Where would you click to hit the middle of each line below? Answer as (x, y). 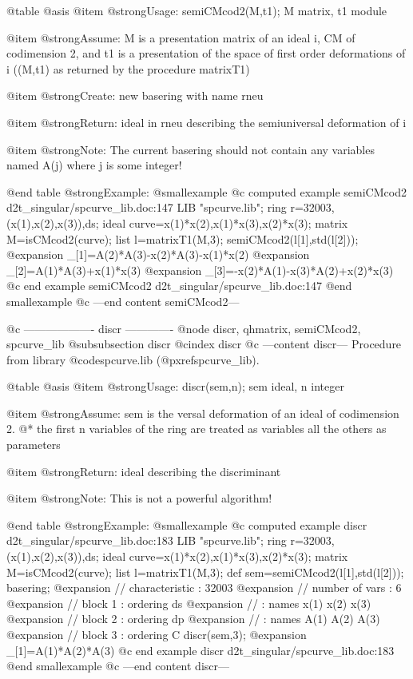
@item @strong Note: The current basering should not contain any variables (191, 149)
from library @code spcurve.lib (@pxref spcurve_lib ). (133, 359)
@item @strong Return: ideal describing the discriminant (144, 471)
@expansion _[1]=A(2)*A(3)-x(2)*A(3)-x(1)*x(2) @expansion (158, 254)
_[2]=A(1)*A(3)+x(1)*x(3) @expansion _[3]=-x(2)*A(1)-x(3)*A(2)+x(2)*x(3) (200, 270)
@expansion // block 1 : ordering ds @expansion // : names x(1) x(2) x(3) (189, 603)
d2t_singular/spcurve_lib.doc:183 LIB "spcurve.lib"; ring (147, 540)
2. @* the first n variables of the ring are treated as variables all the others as (197, 429)
